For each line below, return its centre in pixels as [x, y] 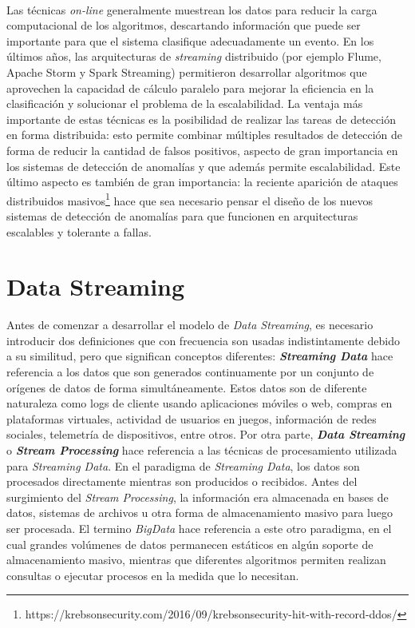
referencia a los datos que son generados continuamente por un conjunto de [190, 372]
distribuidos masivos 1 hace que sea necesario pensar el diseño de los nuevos [190, 199]
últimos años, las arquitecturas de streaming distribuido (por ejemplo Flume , [194, 56]
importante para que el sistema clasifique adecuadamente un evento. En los [190, 40]
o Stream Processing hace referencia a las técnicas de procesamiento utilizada [202, 450]
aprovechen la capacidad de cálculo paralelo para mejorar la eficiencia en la [190, 87]
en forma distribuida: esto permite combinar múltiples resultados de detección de [205, 135]
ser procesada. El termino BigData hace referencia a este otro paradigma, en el [199, 528]
